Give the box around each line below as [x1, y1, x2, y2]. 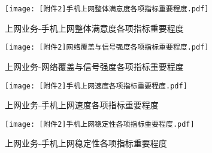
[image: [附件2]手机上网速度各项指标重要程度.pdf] [5, 81, 187, 90]
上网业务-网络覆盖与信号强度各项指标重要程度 [5, 60, 184, 72]
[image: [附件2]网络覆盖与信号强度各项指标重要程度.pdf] [5, 43, 209, 52]
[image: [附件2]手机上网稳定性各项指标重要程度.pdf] [5, 120, 195, 128]
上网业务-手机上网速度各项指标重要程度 [5, 99, 159, 111]
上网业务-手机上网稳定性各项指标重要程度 [5, 137, 167, 149]
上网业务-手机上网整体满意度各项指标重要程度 [5, 22, 184, 34]
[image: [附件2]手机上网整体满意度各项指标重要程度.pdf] [5, 5, 209, 13]
